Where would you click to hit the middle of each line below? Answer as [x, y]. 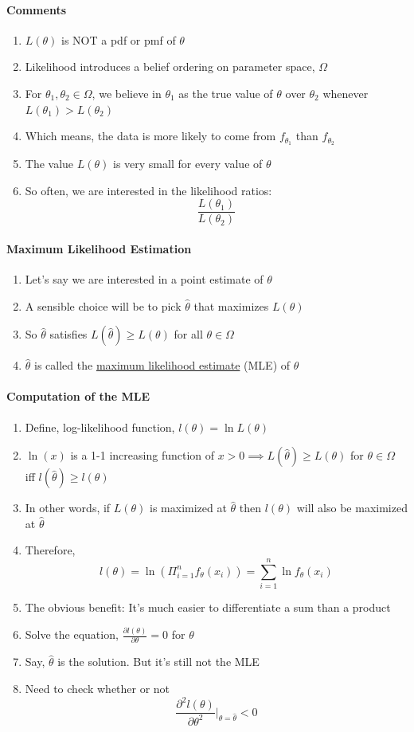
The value [49, 164]
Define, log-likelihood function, [100, 427]
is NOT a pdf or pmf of [119, 39]
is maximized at [188, 508]
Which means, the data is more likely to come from [150, 136]
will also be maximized [352, 508]
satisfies [68, 334]
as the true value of [226, 93]
